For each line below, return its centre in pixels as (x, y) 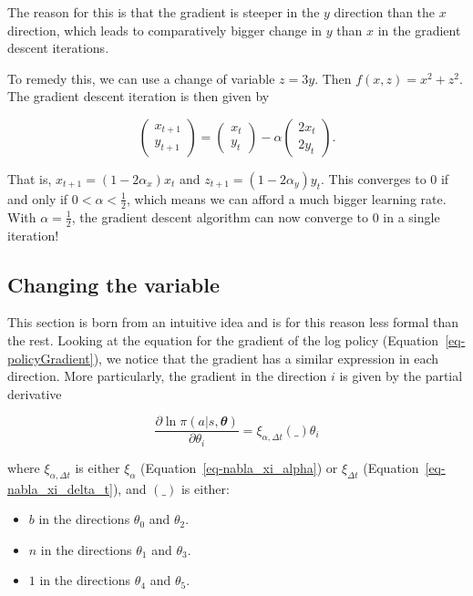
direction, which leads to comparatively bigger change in (165, 30)
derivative (35, 393)
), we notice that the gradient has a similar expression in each (266, 358)
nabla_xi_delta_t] (60, 488)
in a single (411, 216)
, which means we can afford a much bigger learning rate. (287, 198)
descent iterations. (58, 48)
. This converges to (373, 178)
